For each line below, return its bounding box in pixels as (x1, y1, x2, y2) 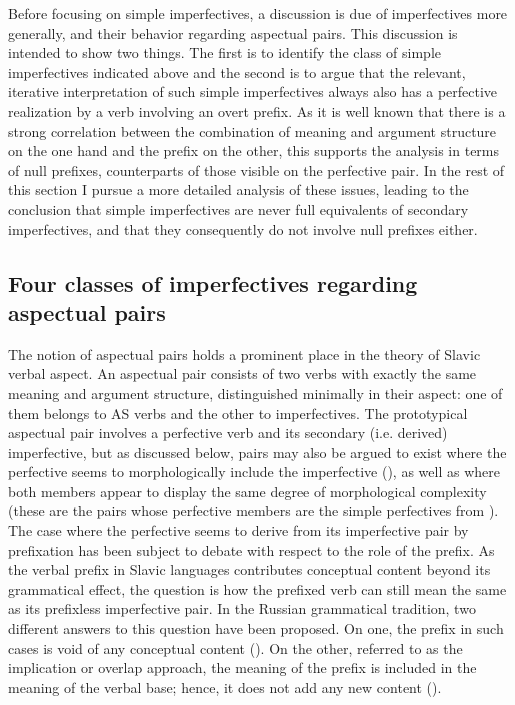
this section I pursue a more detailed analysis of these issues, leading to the (8, 179, 469, 200)
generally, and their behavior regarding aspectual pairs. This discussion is (8, 22, 458, 43)
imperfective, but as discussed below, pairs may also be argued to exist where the (8, 441, 507, 462)
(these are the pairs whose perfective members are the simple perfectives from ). (8, 500, 499, 521)
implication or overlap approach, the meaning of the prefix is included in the (8, 657, 477, 678)
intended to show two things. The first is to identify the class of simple (8, 42, 441, 63)
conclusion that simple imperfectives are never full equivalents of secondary (8, 198, 469, 219)
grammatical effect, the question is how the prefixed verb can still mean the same (8, 578, 507, 599)
